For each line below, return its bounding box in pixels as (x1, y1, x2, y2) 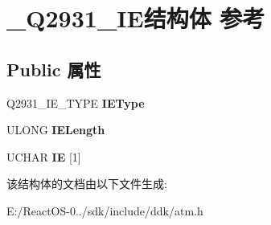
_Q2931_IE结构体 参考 (6, 2, 265, 35)
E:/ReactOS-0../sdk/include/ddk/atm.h (6, 202, 203, 219)
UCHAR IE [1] (6, 148, 81, 165)
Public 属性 (6, 56, 101, 81)
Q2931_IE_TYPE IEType (6, 94, 145, 111)
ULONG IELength (6, 121, 105, 138)
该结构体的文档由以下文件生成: (6, 175, 167, 192)
